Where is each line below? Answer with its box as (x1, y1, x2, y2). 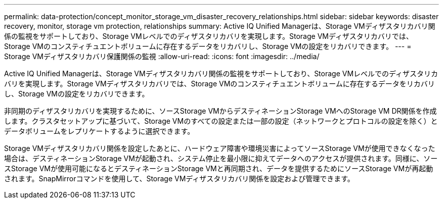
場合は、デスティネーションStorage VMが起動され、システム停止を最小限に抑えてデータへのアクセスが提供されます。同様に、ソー (4, 154, 438, 163)
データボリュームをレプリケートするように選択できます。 (4, 127, 195, 135)
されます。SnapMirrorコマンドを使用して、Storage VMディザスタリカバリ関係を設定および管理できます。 (4, 174, 355, 183)
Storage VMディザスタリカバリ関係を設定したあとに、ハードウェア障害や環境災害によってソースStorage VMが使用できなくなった (4, 144, 435, 153)
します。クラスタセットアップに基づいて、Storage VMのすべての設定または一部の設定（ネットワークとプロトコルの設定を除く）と (4, 117, 438, 125)
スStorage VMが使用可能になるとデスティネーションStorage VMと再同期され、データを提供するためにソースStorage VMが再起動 (4, 164, 433, 173)
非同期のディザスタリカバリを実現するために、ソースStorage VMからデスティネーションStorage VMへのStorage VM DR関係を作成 (4, 107, 437, 115)
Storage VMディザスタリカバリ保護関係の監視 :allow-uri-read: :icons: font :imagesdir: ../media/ (4, 52, 320, 61)
